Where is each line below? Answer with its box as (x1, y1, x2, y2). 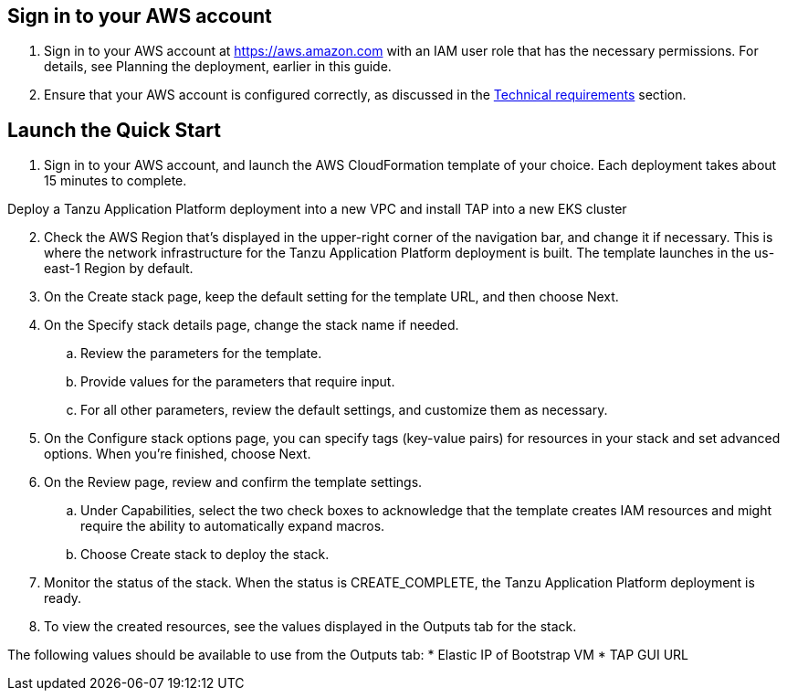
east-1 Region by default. (44, 260, 194, 277)
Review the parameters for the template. (80, 345, 322, 362)
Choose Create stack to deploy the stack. (80, 546, 330, 563)
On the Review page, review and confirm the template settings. (44, 474, 423, 491)
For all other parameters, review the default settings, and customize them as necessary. (80, 402, 608, 418)
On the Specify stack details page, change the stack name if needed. (44, 317, 459, 333)
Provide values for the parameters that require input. (80, 374, 395, 390)
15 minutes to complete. (44, 173, 187, 189)
